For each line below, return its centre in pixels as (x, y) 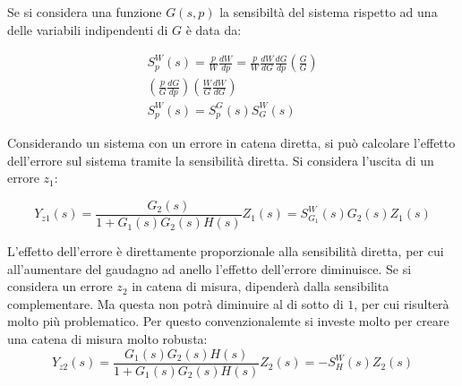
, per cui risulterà (402, 303)
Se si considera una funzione (85, 12)
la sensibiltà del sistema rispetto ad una (329, 12)
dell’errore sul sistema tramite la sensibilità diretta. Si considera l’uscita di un (221, 160)
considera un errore (60, 286)
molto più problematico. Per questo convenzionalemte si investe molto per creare (228, 321)
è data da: (214, 29)
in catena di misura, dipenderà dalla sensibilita (261, 286)
